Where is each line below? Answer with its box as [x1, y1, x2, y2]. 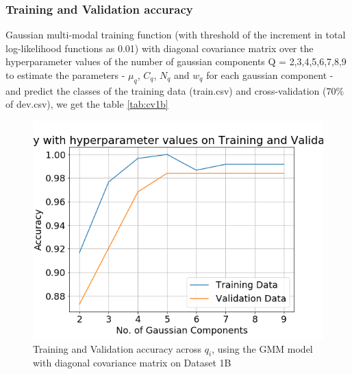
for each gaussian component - [206, 68, 334, 82]
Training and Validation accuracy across [33, 341, 202, 355]
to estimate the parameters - [5, 68, 125, 82]
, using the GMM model [212, 341, 313, 355]
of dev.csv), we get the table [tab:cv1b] [5, 97, 168, 111]
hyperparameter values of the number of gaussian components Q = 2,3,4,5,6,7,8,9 [5, 54, 347, 69]
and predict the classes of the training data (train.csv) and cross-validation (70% [5, 83, 344, 97]
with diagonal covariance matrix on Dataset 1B [33, 355, 231, 370]
